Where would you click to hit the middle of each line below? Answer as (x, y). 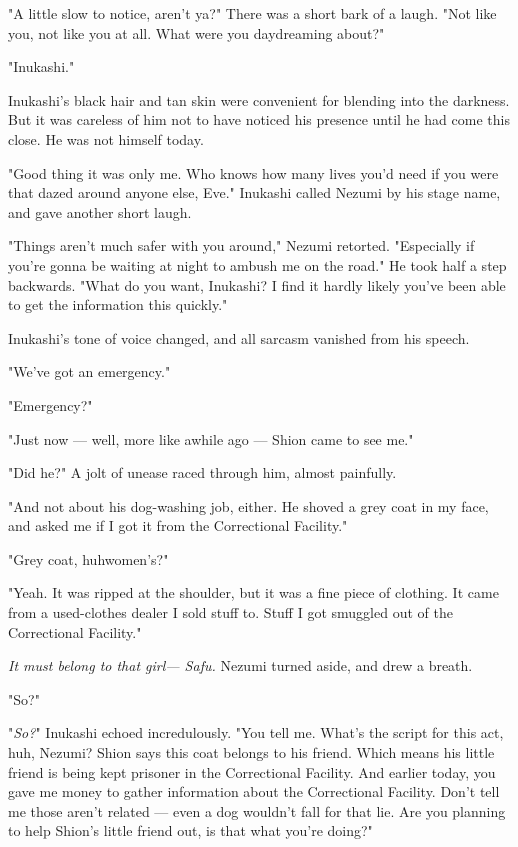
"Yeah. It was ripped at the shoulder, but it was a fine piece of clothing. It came (253, 592)
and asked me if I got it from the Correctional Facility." (178, 525)
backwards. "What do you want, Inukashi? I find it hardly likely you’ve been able (257, 284)
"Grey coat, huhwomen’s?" (88, 558)
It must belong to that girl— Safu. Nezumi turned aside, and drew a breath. (240, 665)
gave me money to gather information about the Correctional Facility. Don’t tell (254, 791)
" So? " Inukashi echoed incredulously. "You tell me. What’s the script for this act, (256, 732)
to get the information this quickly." (118, 304)
